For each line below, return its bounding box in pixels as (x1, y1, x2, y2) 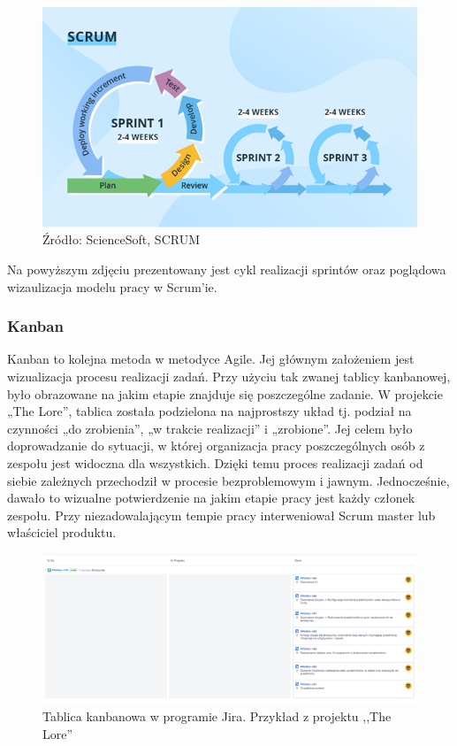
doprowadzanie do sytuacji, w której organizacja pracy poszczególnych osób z (7, 436, 425, 455)
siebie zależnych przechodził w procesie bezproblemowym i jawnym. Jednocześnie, (7, 471, 450, 489)
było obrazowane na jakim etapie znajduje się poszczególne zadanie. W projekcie (7, 384, 443, 403)
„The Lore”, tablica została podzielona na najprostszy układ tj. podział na (7, 402, 412, 420)
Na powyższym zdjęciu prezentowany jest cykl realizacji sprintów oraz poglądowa (7, 259, 446, 278)
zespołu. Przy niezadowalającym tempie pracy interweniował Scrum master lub (7, 505, 436, 524)
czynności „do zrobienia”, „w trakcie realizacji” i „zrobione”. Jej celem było (7, 419, 413, 437)
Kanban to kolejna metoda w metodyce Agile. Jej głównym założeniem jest (7, 350, 415, 368)
